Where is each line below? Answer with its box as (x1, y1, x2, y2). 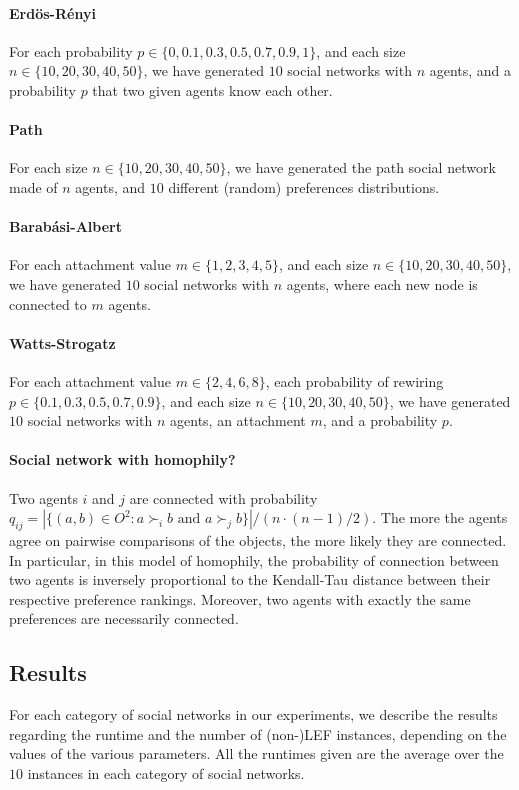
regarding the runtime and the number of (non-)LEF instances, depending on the (9, 723, 507, 744)
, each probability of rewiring (265, 370, 444, 391)
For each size (9, 157, 88, 178)
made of (9, 176, 58, 197)
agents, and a (429, 60, 512, 81)
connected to (9, 293, 87, 314)
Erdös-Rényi (9, 2, 96, 23)
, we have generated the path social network (226, 157, 496, 178)
